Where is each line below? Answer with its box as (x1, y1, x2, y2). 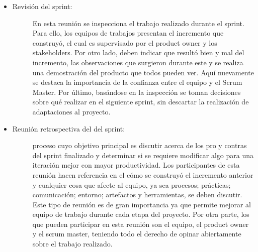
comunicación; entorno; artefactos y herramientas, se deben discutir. (32, 189, 242, 200)
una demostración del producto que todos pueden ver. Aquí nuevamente (32, 67, 254, 77)
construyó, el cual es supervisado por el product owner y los (32, 37, 217, 48)
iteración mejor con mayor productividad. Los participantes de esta (32, 160, 240, 170)
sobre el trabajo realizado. (32, 238, 113, 249)
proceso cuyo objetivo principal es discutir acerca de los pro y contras (32, 140, 247, 151)
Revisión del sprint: (12, 1, 72, 11)
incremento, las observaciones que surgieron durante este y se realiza (32, 57, 243, 67)
